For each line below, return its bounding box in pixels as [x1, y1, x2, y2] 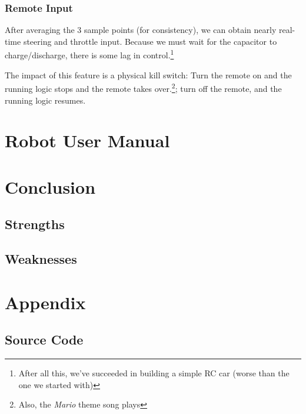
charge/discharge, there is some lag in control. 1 [5, 47, 174, 61]
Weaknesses [5, 250, 77, 268]
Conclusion [5, 174, 96, 198]
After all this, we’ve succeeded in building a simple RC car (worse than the [18, 366, 290, 379]
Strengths [5, 215, 65, 233]
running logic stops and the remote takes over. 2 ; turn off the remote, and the [5, 81, 282, 94]
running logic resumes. [5, 94, 86, 106]
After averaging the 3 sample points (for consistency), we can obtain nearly [5, 24, 277, 36]
